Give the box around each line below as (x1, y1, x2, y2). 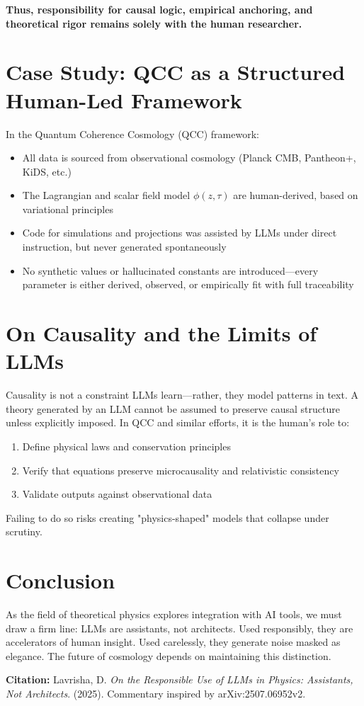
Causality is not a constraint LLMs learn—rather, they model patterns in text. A (6, 387, 358, 402)
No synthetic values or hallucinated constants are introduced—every (22, 263, 319, 278)
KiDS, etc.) (22, 164, 72, 178)
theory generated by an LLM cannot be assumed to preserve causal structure (6, 401, 340, 416)
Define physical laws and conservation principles (22, 438, 231, 453)
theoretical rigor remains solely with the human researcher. (6, 16, 302, 30)
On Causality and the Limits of (6, 319, 317, 348)
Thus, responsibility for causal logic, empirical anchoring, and (6, 2, 313, 16)
